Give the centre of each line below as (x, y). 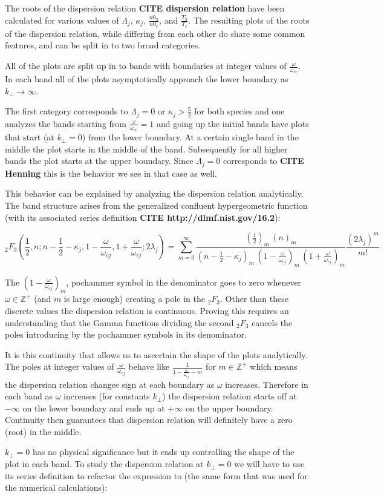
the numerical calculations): (56, 487)
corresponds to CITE (264, 161)
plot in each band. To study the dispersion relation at (104, 464)
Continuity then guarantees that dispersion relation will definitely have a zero (149, 420)
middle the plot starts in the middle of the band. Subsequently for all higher (146, 149)
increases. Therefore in (267, 384)
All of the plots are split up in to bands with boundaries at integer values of (146, 66)
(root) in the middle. (43, 431)
